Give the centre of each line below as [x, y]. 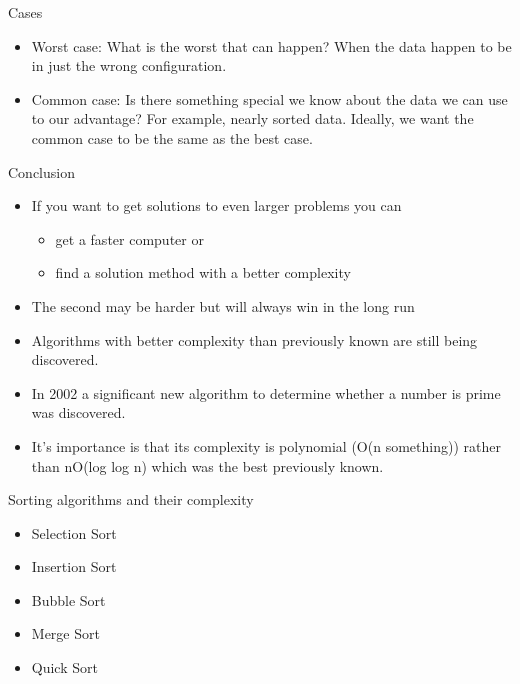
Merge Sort [65, 633]
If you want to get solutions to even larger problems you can [216, 205]
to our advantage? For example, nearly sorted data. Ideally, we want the [252, 118]
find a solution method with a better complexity [203, 272]
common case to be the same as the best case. [172, 137]
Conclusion [41, 171]
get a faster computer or [129, 238]
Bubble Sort [68, 599]
